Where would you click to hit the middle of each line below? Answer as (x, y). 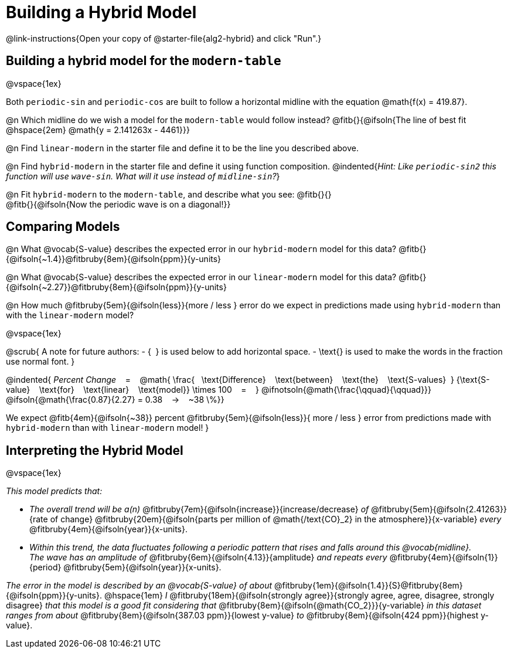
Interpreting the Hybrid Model (95, 450)
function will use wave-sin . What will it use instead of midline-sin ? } (143, 176)
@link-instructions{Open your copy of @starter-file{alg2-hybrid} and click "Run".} (164, 38)
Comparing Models (63, 227)
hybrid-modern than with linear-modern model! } (108, 428)
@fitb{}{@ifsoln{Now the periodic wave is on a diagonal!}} (118, 204)
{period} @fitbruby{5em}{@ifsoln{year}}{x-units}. (125, 567)
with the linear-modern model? (70, 315)
